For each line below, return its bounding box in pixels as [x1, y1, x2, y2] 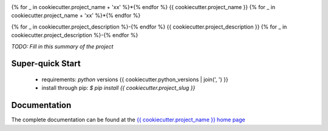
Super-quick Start [11, 58, 81, 69]
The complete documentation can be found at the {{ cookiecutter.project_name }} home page [11, 116, 245, 124]
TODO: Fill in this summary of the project [11, 42, 114, 50]
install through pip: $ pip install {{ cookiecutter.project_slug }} [41, 84, 196, 92]
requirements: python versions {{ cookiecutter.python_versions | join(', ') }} [41, 76, 228, 83]
